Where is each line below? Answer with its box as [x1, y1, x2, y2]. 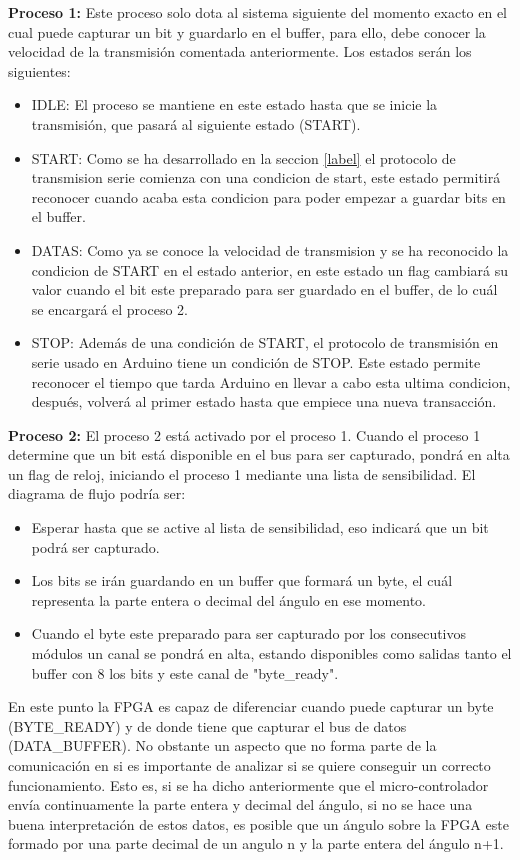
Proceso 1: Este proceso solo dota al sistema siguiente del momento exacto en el [8, 2, 508, 22]
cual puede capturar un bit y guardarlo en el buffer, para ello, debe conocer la [8, 21, 486, 42]
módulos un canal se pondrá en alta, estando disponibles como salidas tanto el [31, 643, 512, 664]
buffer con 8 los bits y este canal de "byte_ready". [31, 662, 339, 683]
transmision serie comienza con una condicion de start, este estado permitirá [31, 167, 501, 188]
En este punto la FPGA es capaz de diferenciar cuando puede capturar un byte [8, 696, 494, 717]
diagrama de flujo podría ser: [8, 483, 186, 504]
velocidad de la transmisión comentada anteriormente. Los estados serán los [8, 41, 472, 62]
